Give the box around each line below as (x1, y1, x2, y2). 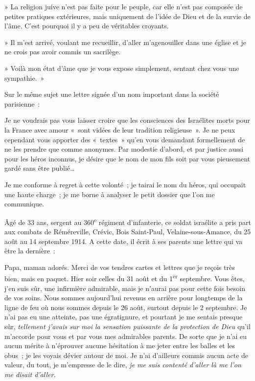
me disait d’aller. (4, 369, 56, 379)
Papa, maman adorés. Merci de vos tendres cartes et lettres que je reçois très (4, 262, 235, 272)
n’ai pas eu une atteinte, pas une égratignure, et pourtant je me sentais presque (4, 312, 243, 322)
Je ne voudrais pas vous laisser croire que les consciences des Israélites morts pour (4, 115, 250, 125)
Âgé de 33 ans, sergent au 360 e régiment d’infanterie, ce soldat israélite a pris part (4, 215, 251, 227)
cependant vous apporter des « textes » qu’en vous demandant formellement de (4, 134, 245, 144)
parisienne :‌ (4, 98, 40, 109)
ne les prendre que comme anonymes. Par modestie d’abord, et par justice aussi (4, 144, 244, 154)
